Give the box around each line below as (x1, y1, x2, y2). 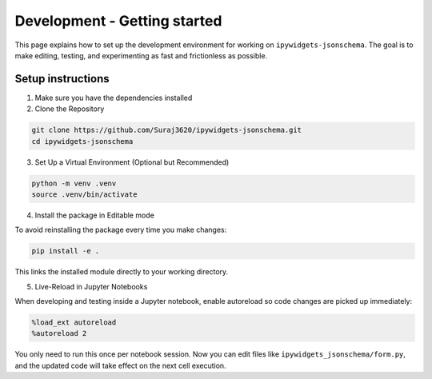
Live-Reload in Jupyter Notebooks (34, 281, 148, 291)
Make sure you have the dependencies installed (34, 93, 193, 102)
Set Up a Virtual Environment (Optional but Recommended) (34, 157, 230, 167)
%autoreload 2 (31, 329, 87, 338)
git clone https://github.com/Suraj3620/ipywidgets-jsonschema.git (31, 126, 302, 135)
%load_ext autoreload (31, 318, 117, 327)
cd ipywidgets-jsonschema (31, 137, 134, 146)
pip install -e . (31, 246, 100, 256)
